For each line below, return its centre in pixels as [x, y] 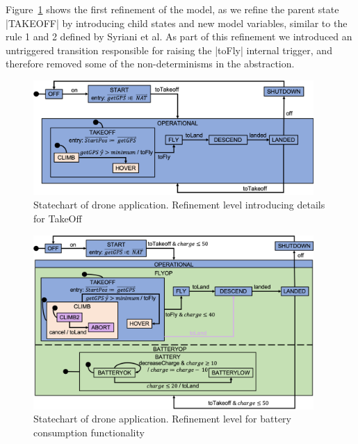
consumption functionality [89, 432]
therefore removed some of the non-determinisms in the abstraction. [150, 64]
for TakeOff [58, 218]
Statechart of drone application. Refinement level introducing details [179, 205]
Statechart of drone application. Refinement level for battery [162, 419]
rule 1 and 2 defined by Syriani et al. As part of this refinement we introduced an [179, 36]
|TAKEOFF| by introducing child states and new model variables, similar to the [177, 23]
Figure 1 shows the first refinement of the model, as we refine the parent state [172, 9]
